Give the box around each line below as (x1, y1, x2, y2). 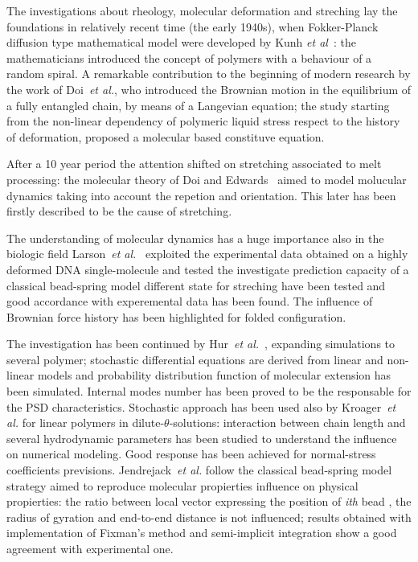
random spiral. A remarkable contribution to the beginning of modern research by (6, 65, 411, 82)
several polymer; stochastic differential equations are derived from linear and (6, 351, 383, 367)
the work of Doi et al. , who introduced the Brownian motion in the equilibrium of (6, 80, 412, 97)
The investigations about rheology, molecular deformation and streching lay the (6, 2, 398, 18)
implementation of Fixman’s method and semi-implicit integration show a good (6, 524, 397, 541)
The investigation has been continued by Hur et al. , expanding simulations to (6, 335, 395, 352)
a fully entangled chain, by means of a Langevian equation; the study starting (6, 96, 390, 113)
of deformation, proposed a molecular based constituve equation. (6, 128, 325, 145)
